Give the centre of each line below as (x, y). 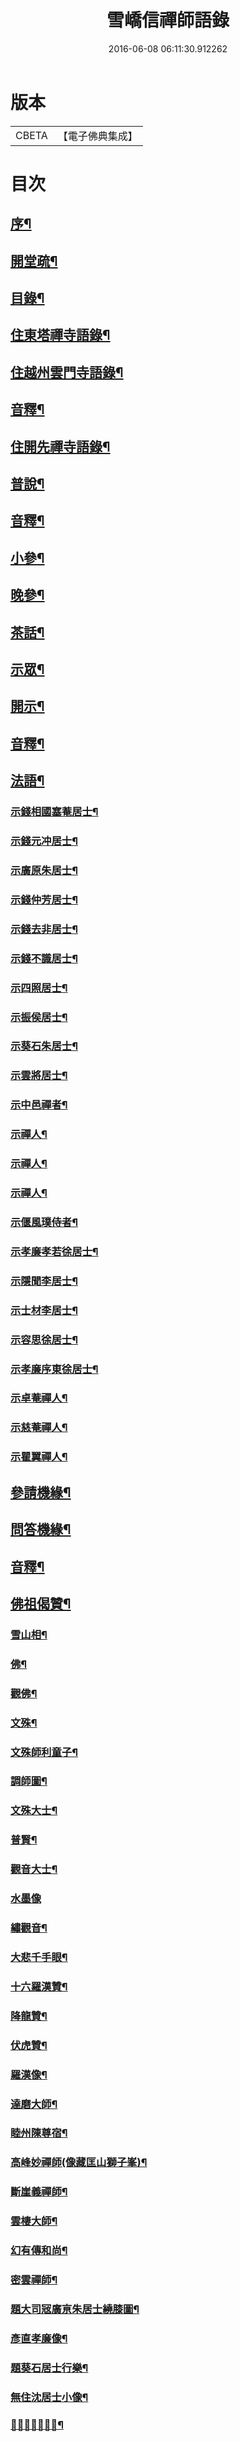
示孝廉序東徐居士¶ (54, 1369)
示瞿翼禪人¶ (39, 1457)
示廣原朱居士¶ (44, 870)
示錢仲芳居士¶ (44, 899)
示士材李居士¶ (44, 1310)
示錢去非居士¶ (44, 929)
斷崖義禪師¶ (39, 2192)
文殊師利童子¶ (44, 1752)
